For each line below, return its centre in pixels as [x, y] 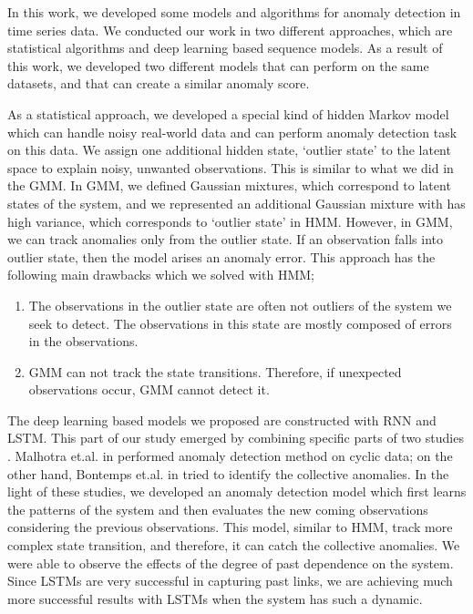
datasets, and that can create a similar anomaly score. [159, 83]
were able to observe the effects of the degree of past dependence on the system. [231, 563]
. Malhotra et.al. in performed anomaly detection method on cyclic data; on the [230, 456]
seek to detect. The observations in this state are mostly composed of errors [240, 323]
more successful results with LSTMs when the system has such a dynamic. [215, 598]
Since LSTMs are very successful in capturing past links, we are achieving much [230, 581]
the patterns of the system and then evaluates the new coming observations [218, 509]
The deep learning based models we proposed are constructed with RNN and [222, 420]
